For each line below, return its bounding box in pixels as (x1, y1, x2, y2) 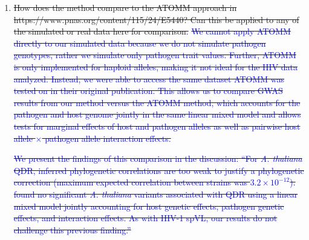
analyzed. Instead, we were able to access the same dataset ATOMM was (13, 72, 285, 85)
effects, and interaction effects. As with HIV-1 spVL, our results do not (13, 212, 278, 224)
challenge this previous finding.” (13, 223, 131, 236)
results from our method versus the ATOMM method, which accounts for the (13, 96, 301, 108)
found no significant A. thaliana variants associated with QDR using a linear (13, 187, 298, 200)
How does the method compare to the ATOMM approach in (13, 1, 237, 13)
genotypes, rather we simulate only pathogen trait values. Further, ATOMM (13, 48, 296, 61)
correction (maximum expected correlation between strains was (13, 176, 247, 188)
